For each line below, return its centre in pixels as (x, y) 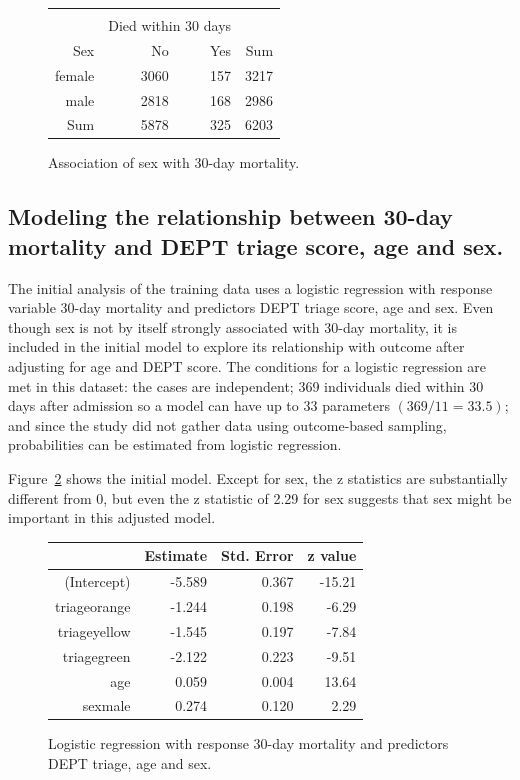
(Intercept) (97, 581)
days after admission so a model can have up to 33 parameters (199, 405)
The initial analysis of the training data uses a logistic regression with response (250, 287)
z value (332, 555)
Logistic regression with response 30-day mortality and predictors (248, 743)
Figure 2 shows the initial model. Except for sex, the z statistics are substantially (258, 478)
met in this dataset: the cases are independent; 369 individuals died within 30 (246, 385)
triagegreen (96, 655)
